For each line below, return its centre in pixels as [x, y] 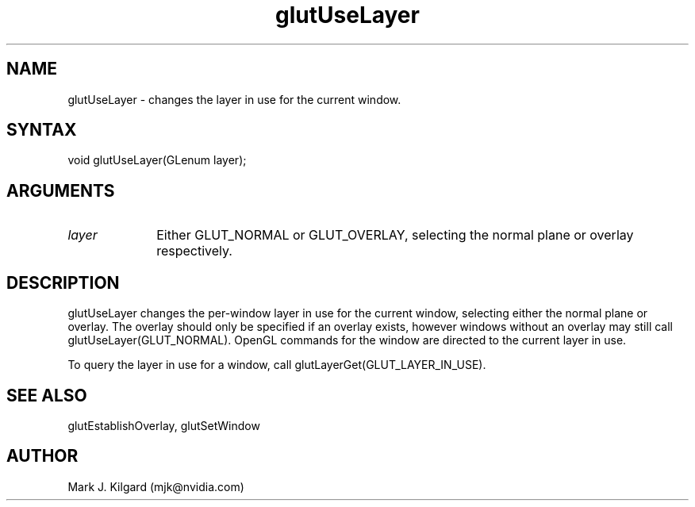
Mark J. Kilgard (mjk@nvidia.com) [156, 486]
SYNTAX [42, 130]
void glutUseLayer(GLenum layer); [157, 160]
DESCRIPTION [63, 282]
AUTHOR [42, 456]
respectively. [194, 251]
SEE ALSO [47, 395]
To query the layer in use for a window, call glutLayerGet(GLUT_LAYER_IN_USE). [277, 365]
